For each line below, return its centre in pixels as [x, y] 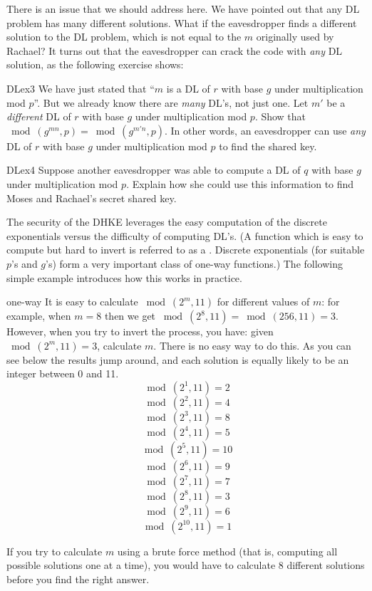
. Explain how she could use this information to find [240, 183]
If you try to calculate [55, 551]
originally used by [295, 37]
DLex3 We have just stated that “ [81, 88]
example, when [39, 316]
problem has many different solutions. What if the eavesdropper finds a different [182, 22]
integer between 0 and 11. [63, 373]
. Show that [280, 116]
